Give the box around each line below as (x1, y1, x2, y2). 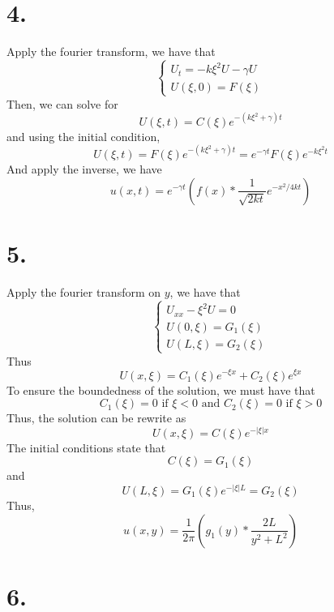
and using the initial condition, (6, 127, 161, 144)
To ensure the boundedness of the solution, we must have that (6, 381, 315, 398)
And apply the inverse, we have (6, 160, 162, 177)
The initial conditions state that (6, 439, 166, 456)
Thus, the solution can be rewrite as (6, 409, 186, 426)
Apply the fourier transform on (6, 283, 161, 300)
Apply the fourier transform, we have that (6, 43, 216, 60)
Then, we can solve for (6, 95, 118, 112)
